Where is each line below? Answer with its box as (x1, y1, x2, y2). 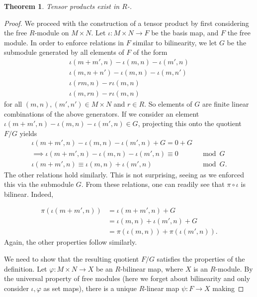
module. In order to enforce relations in (4, 37, 124, 47)
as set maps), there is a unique (43, 283, 137, 293)
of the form (133, 47, 168, 57)
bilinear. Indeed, (4, 188, 54, 199)
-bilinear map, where (120, 263, 183, 274)
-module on (34, 27, 69, 38)
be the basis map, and (151, 27, 219, 38)
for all (4, 99, 22, 109)
